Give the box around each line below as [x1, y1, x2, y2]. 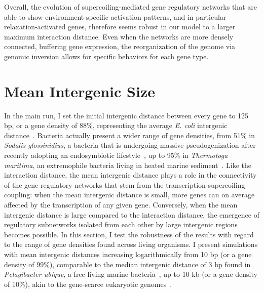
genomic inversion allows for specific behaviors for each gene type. [4, 51, 209, 61]
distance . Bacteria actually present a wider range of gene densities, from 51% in [4, 130, 255, 140]
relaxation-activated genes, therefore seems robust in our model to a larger [4, 21, 236, 32]
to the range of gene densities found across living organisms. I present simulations [4, 239, 258, 249]
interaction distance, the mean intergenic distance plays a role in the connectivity [4, 170, 257, 180]
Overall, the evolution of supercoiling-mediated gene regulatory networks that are [4, 2, 257, 12]
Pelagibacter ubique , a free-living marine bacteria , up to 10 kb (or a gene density [4, 269, 257, 279]
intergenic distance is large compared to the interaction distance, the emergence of [4, 209, 259, 220]
